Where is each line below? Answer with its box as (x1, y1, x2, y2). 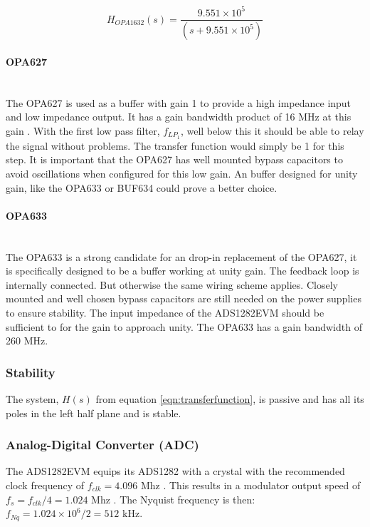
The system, (6, 391, 59, 406)
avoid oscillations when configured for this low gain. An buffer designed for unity (6, 166, 358, 181)
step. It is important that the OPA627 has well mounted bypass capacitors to (6, 152, 343, 167)
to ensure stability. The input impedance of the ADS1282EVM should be (6, 305, 324, 319)
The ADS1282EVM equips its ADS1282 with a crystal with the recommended (6, 464, 345, 479)
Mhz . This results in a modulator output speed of (140, 477, 361, 492)
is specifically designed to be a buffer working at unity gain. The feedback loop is (6, 263, 359, 278)
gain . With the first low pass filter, (6, 123, 160, 138)
